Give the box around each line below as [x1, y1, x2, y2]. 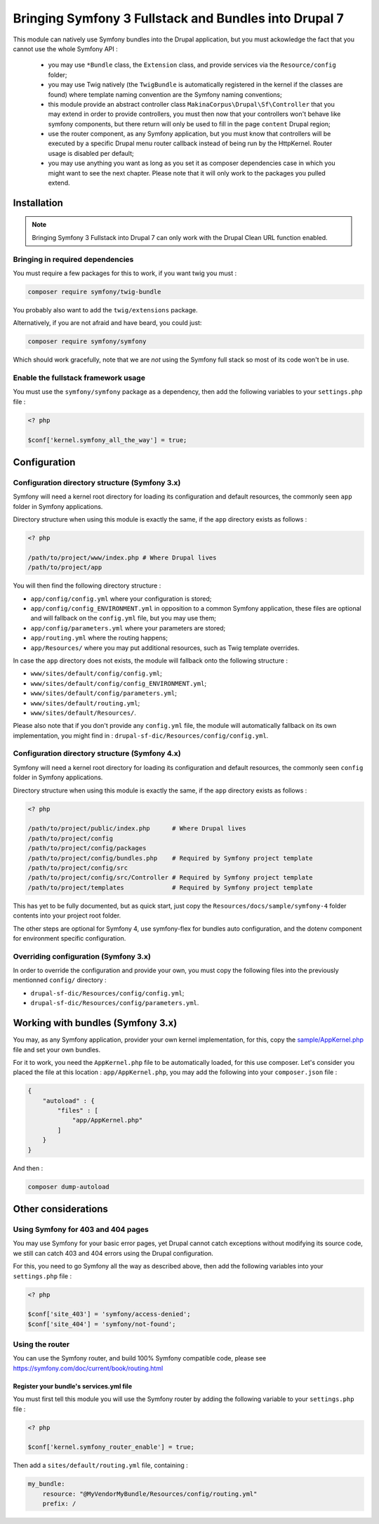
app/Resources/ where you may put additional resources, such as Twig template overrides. [30, 643, 300, 652]
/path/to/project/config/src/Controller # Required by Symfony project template [27, 874, 313, 882]
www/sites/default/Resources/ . [30, 708, 137, 717]
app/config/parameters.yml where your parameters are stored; [30, 623, 226, 632]
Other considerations [13, 1203, 109, 1214]
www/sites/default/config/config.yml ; [30, 669, 163, 677]
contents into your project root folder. [13, 911, 121, 920]
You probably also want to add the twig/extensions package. [13, 305, 198, 314]
